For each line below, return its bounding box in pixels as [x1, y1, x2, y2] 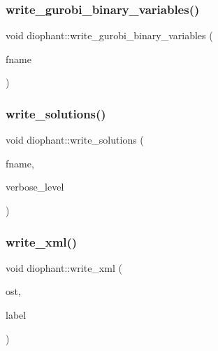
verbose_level [6, 179, 64, 194]
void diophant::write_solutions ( [6, 132, 144, 147]
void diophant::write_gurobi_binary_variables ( [6, 28, 213, 43]
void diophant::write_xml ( [6, 260, 122, 275]
